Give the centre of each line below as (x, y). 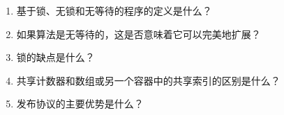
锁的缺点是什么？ (55, 57)
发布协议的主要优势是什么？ (80, 104)
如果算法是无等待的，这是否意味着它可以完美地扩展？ (139, 34)
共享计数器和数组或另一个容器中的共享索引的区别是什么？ (148, 80)
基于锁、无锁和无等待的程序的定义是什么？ (114, 10)
